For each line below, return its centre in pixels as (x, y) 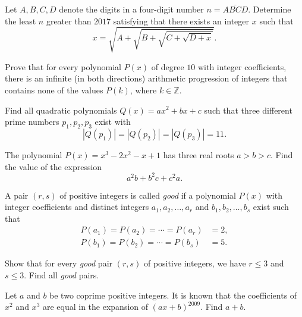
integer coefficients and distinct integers (77, 207)
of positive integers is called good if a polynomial (148, 195)
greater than (69, 21)
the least (21, 21)
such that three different (248, 110)
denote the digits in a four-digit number (131, 9)
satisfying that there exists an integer (181, 21)
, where (143, 90)
